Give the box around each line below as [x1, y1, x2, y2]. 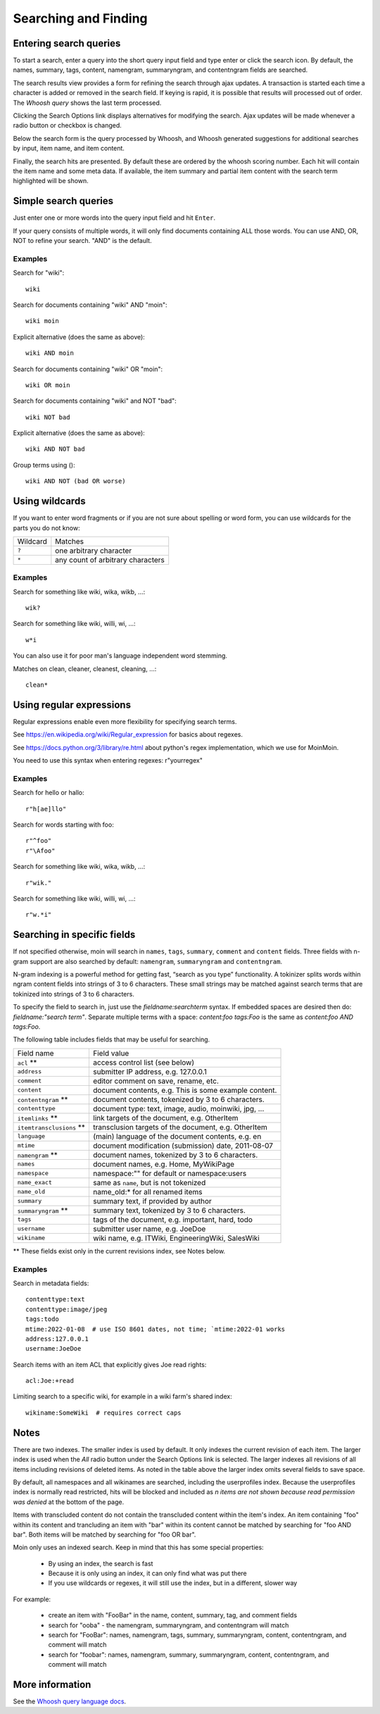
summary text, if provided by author [92, 1196, 213, 1206]
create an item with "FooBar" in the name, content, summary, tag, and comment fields [48, 1611, 298, 1620]
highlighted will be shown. [13, 177, 89, 185]
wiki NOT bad [25, 413, 70, 421]
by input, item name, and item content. [13, 144, 125, 153]
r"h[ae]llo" [25, 805, 67, 813]
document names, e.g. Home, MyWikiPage [92, 1159, 235, 1169]
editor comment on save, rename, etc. [92, 1076, 220, 1086]
